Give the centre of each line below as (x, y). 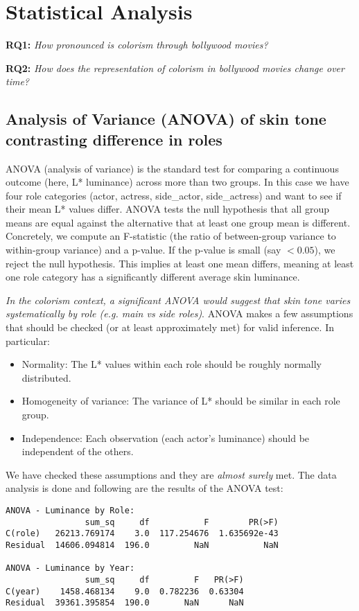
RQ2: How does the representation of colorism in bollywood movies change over (175, 68)
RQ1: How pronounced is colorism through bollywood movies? (137, 45)
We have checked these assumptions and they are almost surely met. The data (171, 474)
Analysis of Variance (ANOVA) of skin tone (166, 119)
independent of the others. (78, 451)
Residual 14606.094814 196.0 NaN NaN (142, 545)
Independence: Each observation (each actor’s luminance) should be (166, 437)
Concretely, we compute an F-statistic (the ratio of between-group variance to (171, 236)
